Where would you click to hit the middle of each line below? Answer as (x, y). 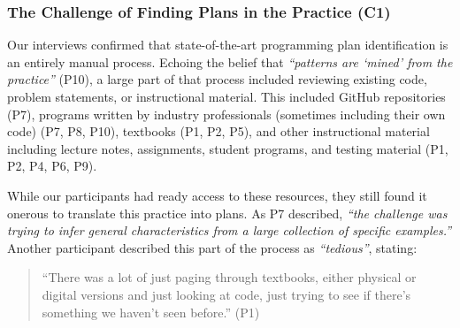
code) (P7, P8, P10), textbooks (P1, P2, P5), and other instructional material (218, 131)
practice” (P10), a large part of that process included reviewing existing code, (217, 79)
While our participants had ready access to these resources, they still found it (217, 195)
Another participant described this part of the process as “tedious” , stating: (212, 247)
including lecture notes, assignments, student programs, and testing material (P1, (228, 148)
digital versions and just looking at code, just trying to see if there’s (226, 294)
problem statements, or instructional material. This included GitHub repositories (226, 96)
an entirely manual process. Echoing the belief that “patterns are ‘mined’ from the (230, 61)
